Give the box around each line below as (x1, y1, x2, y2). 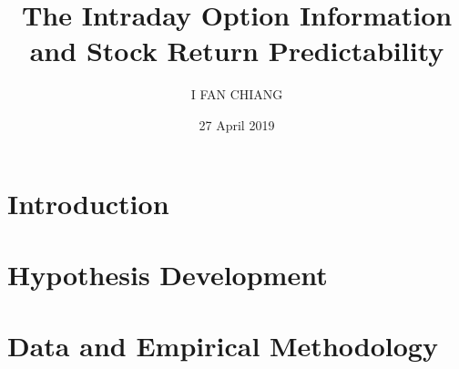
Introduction (7, 184, 169, 221)
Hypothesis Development (7, 255, 328, 292)
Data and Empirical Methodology (7, 327, 438, 364)
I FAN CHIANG (190, 85, 283, 104)
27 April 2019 (199, 115, 275, 134)
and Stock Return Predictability (29, 32, 444, 69)
